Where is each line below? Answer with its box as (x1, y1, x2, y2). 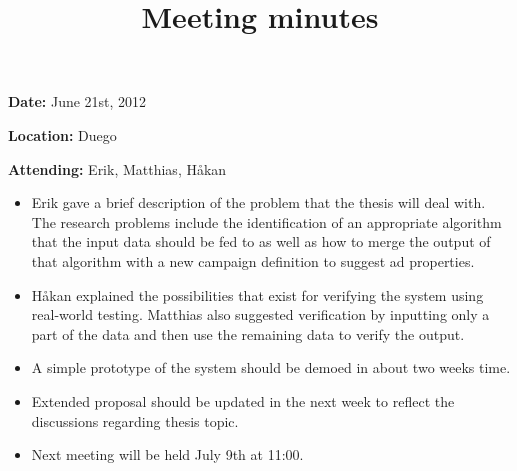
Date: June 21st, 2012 (8, 91, 147, 112)
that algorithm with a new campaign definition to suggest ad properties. (31, 250, 475, 271)
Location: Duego (8, 124, 117, 145)
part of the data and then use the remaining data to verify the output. (31, 323, 465, 344)
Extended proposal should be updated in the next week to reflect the (31, 390, 455, 411)
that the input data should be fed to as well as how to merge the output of (31, 231, 491, 252)
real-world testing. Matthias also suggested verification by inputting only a (31, 304, 490, 325)
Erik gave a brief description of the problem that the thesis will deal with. (31, 192, 486, 213)
